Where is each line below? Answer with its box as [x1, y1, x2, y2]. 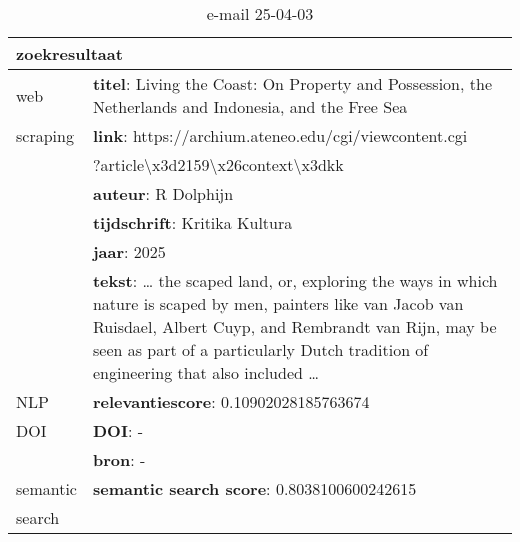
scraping [16, 124, 74, 147]
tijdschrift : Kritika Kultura [92, 211, 293, 234]
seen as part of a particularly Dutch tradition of [92, 338, 429, 361]
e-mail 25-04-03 [206, 2, 314, 25]
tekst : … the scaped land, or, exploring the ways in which [92, 269, 498, 292]
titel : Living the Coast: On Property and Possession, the [92, 72, 493, 95]
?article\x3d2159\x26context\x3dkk [92, 153, 344, 176]
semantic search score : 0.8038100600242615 [92, 477, 417, 500]
